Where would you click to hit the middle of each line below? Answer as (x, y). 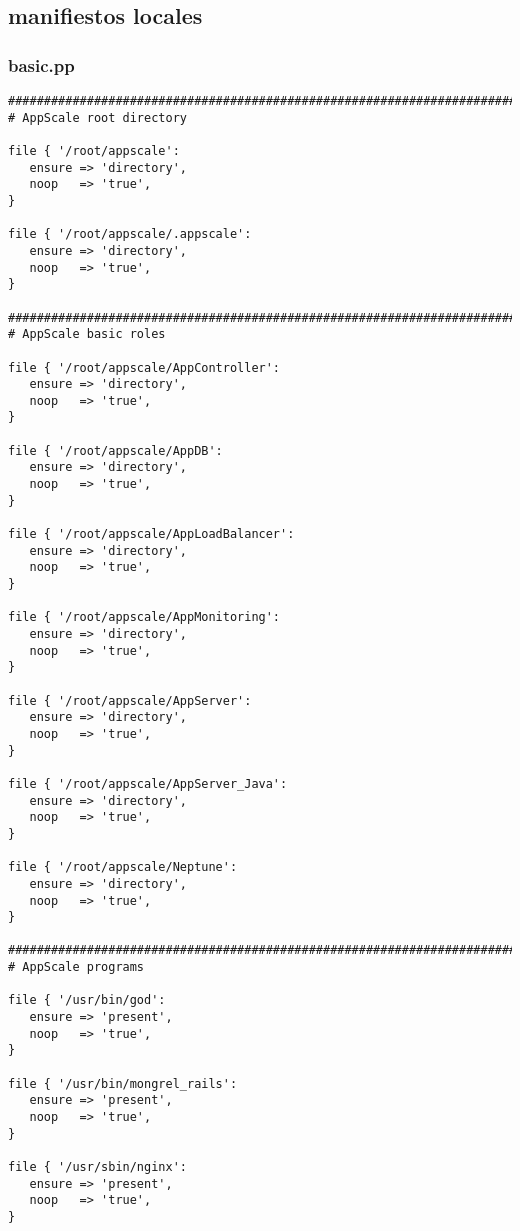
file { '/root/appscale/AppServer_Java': (148, 783)
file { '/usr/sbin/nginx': (97, 1167)
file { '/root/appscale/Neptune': (123, 867)
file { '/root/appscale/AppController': (144, 367)
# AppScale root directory (97, 117)
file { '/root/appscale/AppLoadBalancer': (151, 534)
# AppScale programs (76, 967)
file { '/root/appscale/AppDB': (115, 450)
